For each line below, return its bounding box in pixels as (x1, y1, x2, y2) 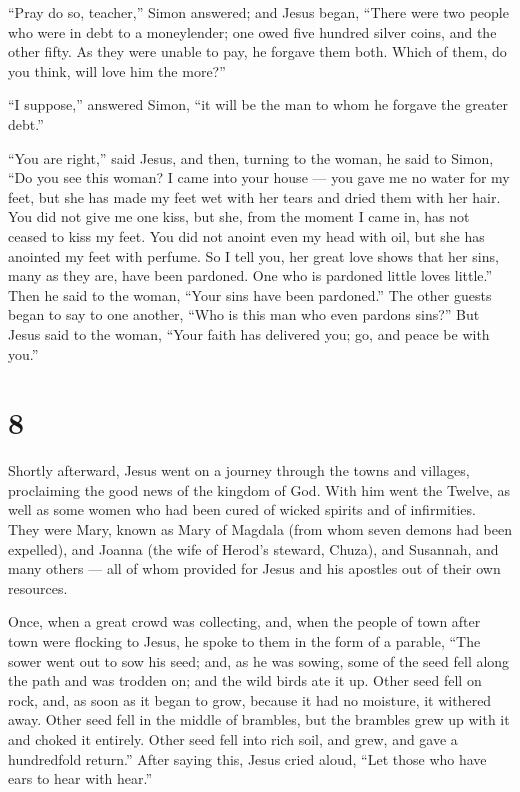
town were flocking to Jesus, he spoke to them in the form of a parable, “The (8, 630, 481, 651)
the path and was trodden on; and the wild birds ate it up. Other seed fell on (8, 670, 482, 691)
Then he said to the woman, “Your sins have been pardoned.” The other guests (8, 284, 492, 305)
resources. (8, 577, 68, 598)
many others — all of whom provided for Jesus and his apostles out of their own (8, 558, 501, 579)
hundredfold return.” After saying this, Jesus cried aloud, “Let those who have (8, 748, 487, 769)
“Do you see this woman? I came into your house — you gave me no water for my (8, 167, 510, 188)
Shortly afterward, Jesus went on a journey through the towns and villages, (8, 460, 470, 481)
